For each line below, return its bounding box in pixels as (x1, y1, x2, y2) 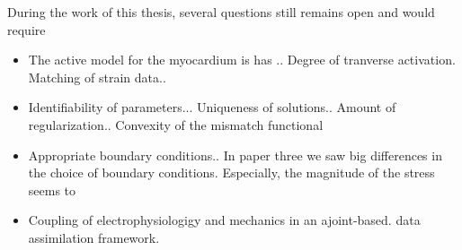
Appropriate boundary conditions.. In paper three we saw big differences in (28, 145, 442, 164)
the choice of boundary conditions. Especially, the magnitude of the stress (28, 163, 435, 182)
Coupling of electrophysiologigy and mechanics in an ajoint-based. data (28, 211, 421, 229)
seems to (28, 180, 76, 199)
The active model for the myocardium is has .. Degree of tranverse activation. (28, 50, 456, 69)
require (7, 20, 46, 39)
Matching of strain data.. (28, 67, 166, 86)
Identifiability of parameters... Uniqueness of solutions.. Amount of (28, 98, 396, 116)
